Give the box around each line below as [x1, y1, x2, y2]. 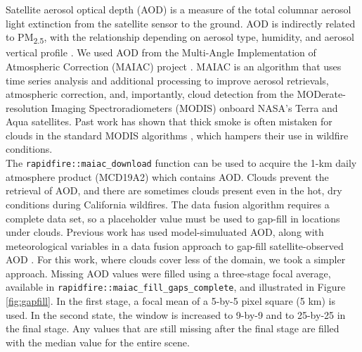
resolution [6, 100, 49, 115]
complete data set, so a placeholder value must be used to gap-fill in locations [6, 210, 340, 225]
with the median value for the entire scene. [6, 334, 190, 349]
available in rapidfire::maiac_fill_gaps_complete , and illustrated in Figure [6, 279, 346, 294]
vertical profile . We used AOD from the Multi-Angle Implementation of [6, 45, 316, 60]
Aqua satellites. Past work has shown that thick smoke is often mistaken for [6, 114, 332, 129]
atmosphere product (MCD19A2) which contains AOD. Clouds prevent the [6, 169, 329, 184]
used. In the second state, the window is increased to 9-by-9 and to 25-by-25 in [6, 307, 346, 322]
